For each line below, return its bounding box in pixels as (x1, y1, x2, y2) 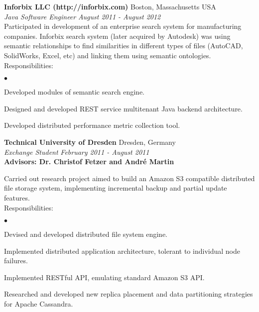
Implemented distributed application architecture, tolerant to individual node (4, 245, 240, 256)
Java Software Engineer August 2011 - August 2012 (4, 11, 161, 21)
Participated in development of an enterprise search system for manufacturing (4, 21, 242, 31)
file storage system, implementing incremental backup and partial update (4, 183, 227, 193)
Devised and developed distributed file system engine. (4, 229, 167, 239)
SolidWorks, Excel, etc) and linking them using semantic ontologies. (4, 50, 211, 60)
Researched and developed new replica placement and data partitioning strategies (4, 289, 253, 299)
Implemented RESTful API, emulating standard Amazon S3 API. (4, 272, 205, 282)
